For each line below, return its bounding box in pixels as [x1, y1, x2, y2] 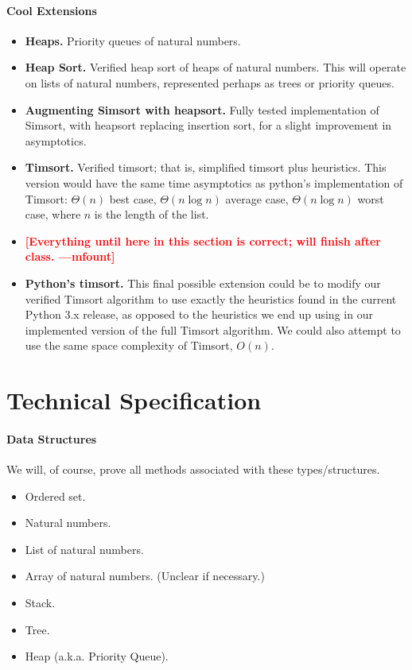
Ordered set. [25, 487, 86, 504]
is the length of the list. [94, 206, 209, 223]
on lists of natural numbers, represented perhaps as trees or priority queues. [25, 74, 395, 91]
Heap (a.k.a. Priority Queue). [25, 648, 169, 664]
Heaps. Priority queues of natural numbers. [25, 32, 241, 48]
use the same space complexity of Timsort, [25, 337, 233, 354]
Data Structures [6, 430, 97, 447]
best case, [109, 190, 157, 207]
